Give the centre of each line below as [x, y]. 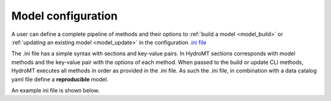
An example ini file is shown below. [55, 90]
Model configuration [64, 16]
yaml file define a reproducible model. [60, 79]
